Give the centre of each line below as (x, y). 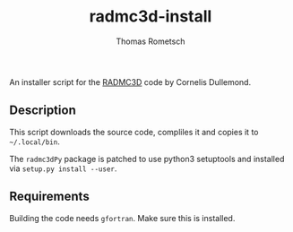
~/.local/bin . (34, 142)
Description (43, 111)
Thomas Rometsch (151, 41)
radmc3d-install (151, 17)
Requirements (49, 197)
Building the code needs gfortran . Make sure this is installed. (122, 218)
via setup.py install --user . (63, 168)
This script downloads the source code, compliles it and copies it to (134, 132)
